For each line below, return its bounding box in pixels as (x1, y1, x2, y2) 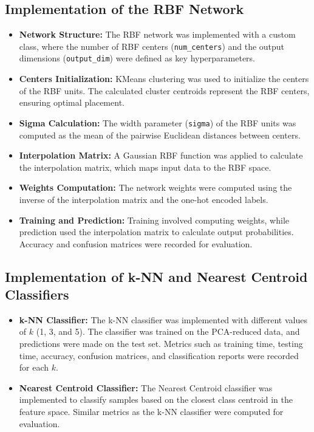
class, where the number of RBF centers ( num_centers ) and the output (19, 39, 285, 52)
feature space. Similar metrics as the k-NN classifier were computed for (19, 405, 284, 418)
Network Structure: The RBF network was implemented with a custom (19, 28, 296, 41)
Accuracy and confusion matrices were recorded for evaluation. (19, 237, 253, 250)
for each (19, 361, 49, 374)
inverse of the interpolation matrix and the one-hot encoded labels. (19, 193, 268, 205)
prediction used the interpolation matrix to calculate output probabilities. (19, 225, 294, 238)
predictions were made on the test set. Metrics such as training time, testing (19, 337, 303, 350)
